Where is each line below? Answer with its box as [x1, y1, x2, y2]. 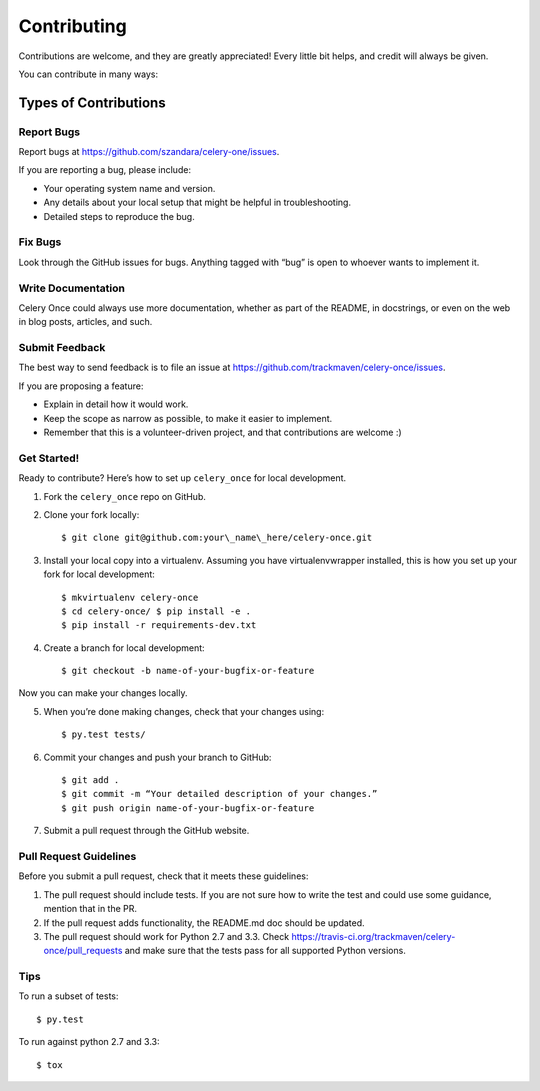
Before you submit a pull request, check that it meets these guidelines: [18, 870, 309, 882]
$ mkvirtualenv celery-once [61, 591, 199, 603]
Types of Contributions [18, 94, 166, 111]
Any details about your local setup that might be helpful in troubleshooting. [43, 196, 352, 209]
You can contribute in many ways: [18, 68, 159, 80]
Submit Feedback [18, 341, 106, 355]
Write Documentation [18, 281, 125, 295]
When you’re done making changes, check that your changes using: [43, 705, 325, 717]
